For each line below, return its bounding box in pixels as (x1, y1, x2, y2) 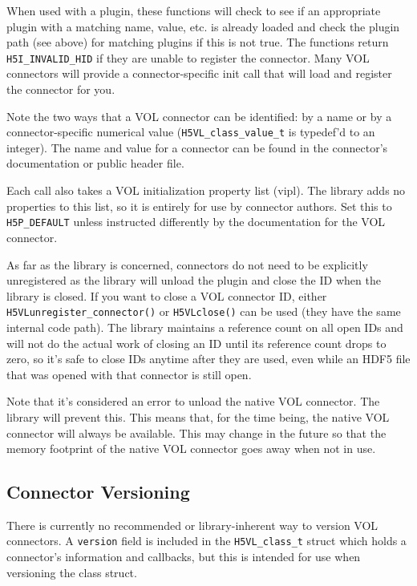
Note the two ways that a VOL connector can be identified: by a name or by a (6, 107, 392, 124)
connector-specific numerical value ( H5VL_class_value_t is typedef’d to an (6, 123, 375, 140)
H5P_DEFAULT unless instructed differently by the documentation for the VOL (6, 213, 386, 230)
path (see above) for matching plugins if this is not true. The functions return (6, 34, 389, 51)
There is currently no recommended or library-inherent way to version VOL (6, 516, 379, 533)
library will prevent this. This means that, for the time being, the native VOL (6, 408, 390, 425)
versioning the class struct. (6, 564, 137, 580)
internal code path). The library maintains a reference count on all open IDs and (6, 318, 403, 335)
